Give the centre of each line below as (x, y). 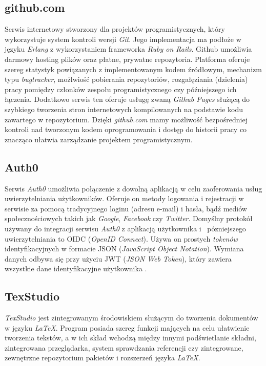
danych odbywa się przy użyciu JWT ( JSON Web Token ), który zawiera (118, 258)
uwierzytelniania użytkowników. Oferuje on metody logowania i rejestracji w (124, 198)
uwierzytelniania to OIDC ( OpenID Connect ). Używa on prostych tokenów (121, 238)
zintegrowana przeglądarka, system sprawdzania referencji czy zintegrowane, (124, 347)
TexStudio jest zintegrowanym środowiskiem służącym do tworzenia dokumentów (131, 318)
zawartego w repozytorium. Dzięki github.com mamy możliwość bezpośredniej (126, 119)
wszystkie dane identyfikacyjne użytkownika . (76, 268)
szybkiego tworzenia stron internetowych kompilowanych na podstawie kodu (124, 109)
